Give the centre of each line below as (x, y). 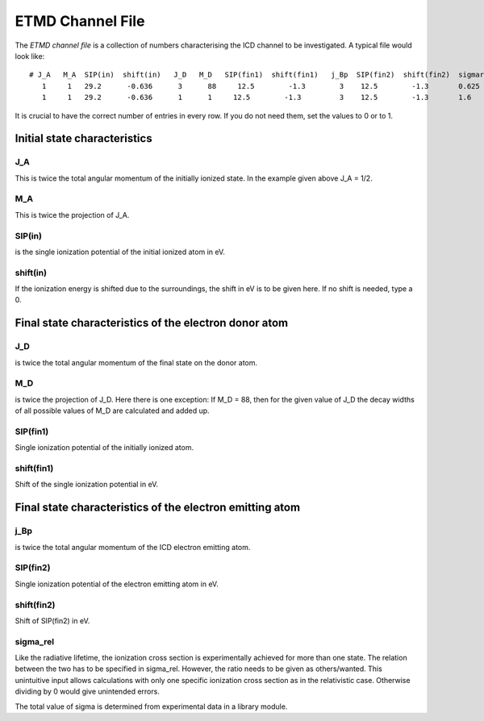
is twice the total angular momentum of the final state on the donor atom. (136, 362)
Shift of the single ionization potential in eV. (87, 485)
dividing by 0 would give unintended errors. (88, 692)
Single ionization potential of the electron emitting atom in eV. (117, 584)
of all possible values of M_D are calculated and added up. (112, 411)
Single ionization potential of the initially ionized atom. (104, 448)
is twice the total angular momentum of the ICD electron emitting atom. (133, 547)
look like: (30, 56)
